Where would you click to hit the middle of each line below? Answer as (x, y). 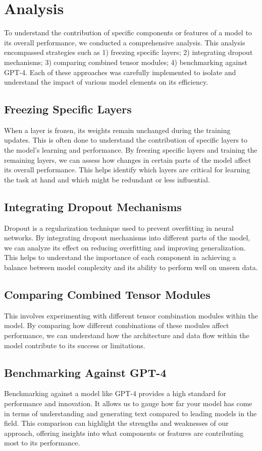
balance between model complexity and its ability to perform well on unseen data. (131, 267)
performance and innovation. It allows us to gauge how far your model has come (128, 403)
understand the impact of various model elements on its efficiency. (106, 82)
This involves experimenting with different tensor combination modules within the (131, 315)
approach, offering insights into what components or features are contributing (124, 433)
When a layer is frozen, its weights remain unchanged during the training (117, 130)
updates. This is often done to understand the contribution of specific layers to (126, 140)
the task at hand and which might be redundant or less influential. (107, 179)
